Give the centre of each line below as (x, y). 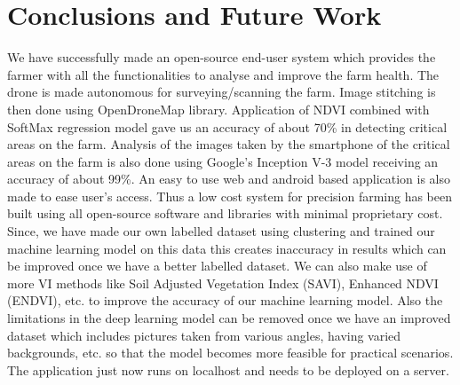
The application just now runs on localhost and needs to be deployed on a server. (228, 369)
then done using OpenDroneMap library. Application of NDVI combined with (218, 109)
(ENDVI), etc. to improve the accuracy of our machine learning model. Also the (225, 300)
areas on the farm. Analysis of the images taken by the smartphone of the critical (229, 144)
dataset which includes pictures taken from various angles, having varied (204, 335)
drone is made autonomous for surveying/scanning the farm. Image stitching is (222, 92)
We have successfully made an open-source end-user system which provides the (222, 57)
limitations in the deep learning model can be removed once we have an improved (229, 318)
